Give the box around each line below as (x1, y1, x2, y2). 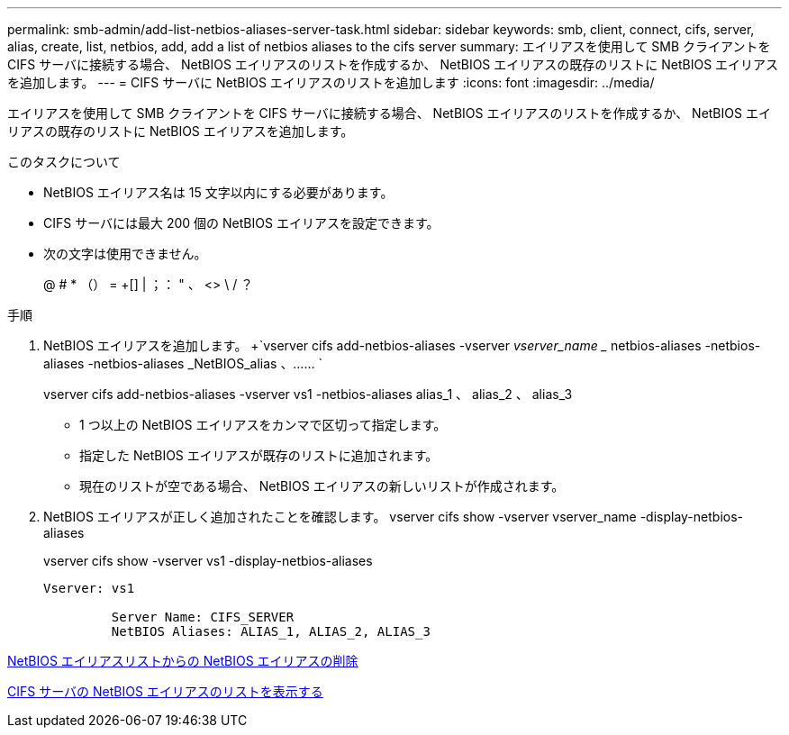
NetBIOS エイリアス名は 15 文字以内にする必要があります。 (43, 185, 394, 200)
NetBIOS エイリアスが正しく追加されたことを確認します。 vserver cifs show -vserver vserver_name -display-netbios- (43, 509, 743, 524)
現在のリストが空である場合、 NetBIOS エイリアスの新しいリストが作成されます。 (79, 478, 565, 494)
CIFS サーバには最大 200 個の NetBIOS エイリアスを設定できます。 (43, 215, 440, 231)
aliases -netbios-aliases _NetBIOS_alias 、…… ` (43, 356, 323, 371)
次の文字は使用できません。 (43, 246, 207, 261)
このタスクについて (7, 154, 121, 169)
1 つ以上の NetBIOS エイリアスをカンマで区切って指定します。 (79, 417, 447, 432)
